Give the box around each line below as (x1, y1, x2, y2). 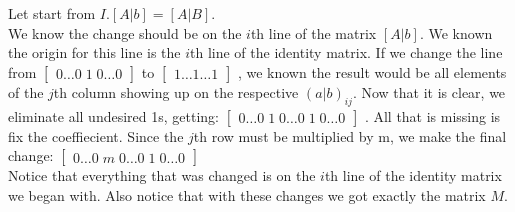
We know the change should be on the (8, 22, 242, 43)
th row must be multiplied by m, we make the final (193, 125, 507, 146)
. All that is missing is (364, 105, 501, 126)
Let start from (8, 3, 96, 23)
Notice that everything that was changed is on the (8, 165, 316, 186)
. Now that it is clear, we (352, 81, 506, 102)
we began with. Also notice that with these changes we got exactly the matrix (8, 184, 486, 205)
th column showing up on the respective (53, 81, 299, 102)
